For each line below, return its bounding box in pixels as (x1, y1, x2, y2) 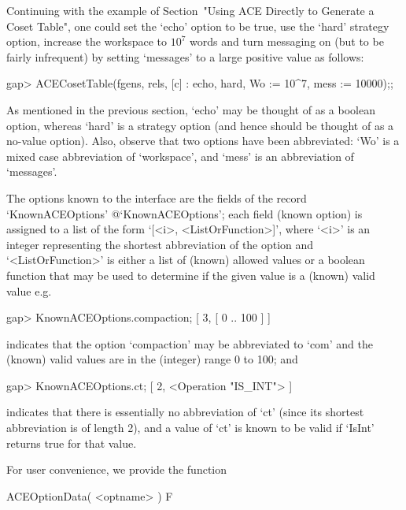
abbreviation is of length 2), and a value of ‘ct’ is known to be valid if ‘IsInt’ (6, 419, 375, 436)
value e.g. (6, 282, 52, 299)
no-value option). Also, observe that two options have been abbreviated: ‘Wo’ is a (6, 132, 400, 149)
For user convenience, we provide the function (6, 461, 227, 478)
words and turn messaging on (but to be (190, 33, 384, 50)
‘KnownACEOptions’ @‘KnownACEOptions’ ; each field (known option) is (6, 205, 363, 221)
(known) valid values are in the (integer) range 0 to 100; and (6, 351, 298, 367)
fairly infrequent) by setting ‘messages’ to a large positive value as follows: (6, 48, 364, 65)
